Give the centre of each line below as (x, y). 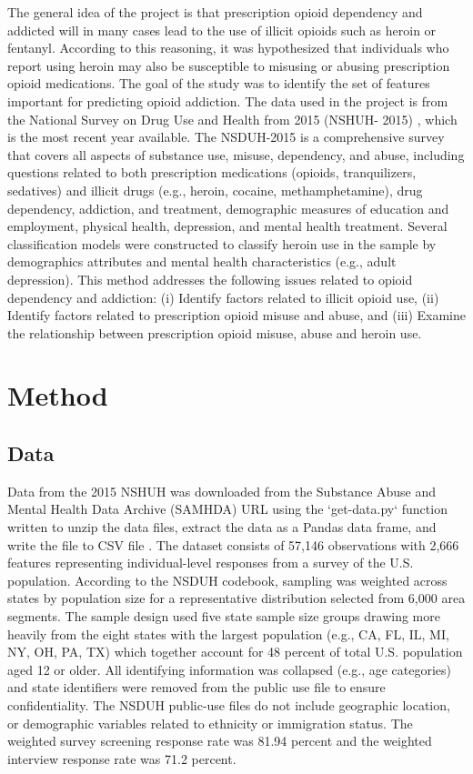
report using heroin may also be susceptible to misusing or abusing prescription (229, 65)
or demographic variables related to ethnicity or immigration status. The (210, 723)
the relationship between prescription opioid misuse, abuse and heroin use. (215, 332)
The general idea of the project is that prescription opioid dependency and (215, 12)
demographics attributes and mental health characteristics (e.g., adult (202, 261)
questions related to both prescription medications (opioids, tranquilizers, (212, 172)
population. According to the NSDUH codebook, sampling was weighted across (227, 580)
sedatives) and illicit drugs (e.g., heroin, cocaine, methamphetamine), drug (215, 190)
